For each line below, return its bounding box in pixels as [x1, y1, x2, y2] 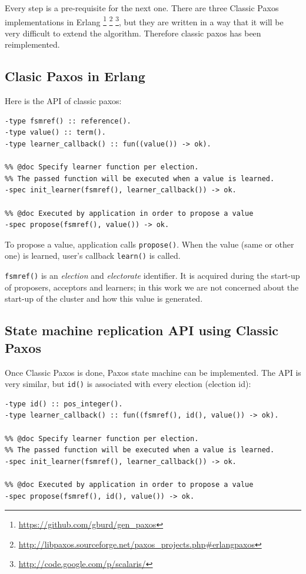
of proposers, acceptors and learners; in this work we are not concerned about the [5, 281, 299, 293]
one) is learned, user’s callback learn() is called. [5, 249, 181, 262]
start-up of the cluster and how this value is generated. [5, 292, 203, 305]
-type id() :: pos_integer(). [5, 399, 123, 408]
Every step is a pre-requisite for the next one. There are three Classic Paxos [5, 2, 279, 14]
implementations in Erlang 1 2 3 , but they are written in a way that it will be [5, 14, 284, 28]
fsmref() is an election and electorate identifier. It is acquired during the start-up [5, 269, 300, 282]
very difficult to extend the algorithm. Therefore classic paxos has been [5, 26, 261, 39]
